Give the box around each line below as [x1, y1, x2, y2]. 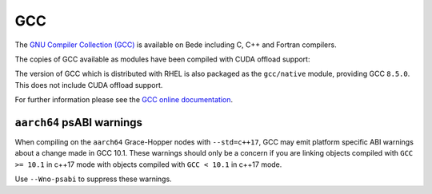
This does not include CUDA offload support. [14, 80, 163, 89]
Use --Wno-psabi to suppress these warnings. [14, 174, 172, 184]
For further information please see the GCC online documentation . [14, 95, 234, 105]
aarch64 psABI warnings [14, 116, 143, 129]
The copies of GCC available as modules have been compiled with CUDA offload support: [14, 54, 310, 64]
